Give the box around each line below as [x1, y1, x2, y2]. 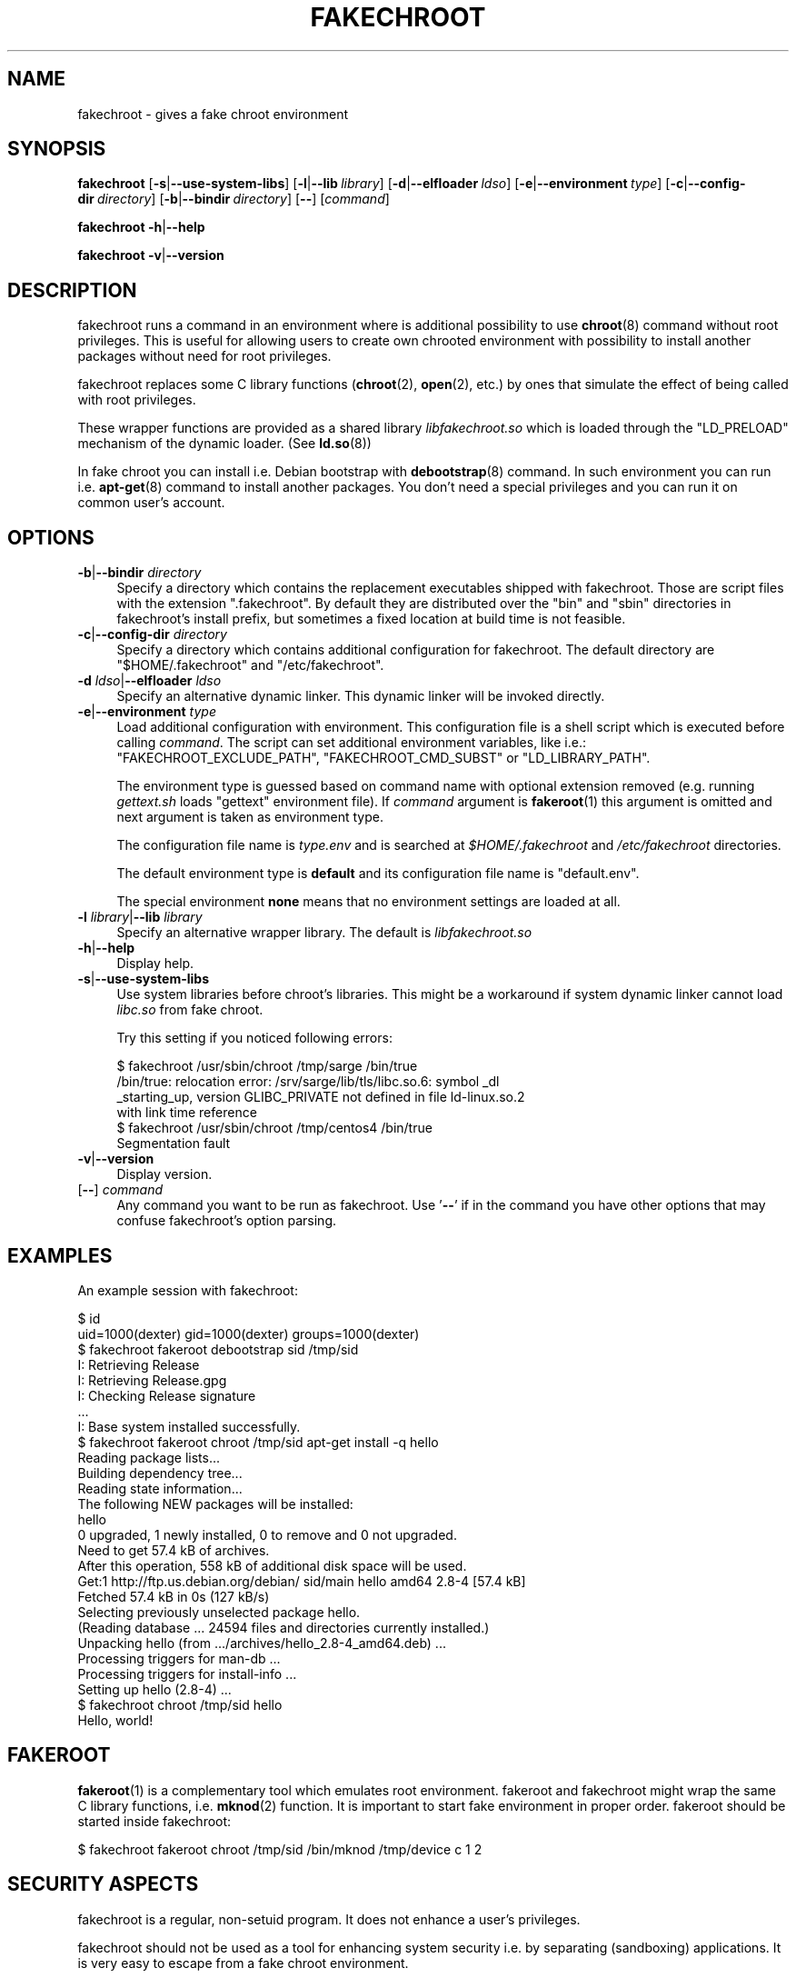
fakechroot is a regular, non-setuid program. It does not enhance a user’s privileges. [77, 1911, 581, 1927]
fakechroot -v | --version [77, 247, 224, 264]
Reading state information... [77, 1480, 243, 1496]
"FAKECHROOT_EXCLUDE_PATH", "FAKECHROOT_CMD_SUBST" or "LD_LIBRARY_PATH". [116, 750, 651, 766]
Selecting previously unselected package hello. [77, 1603, 361, 1620]
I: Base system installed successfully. [77, 1418, 301, 1434]
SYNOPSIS [7, 137, 106, 161]
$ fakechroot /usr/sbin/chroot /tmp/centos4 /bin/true [116, 1120, 433, 1136]
